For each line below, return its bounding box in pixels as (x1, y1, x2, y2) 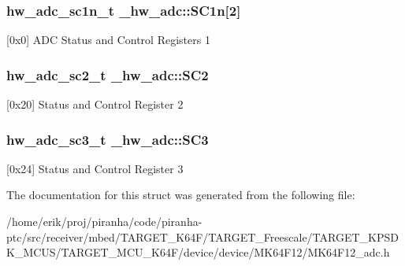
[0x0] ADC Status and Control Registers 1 (6, 31, 210, 48)
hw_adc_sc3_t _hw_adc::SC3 (6, 129, 209, 149)
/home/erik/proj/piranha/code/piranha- (6, 213, 202, 230)
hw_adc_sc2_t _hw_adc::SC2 (6, 65, 209, 84)
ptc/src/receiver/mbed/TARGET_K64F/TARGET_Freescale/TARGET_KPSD (6, 228, 399, 245)
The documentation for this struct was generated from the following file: (6, 187, 355, 203)
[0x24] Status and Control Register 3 (6, 160, 184, 176)
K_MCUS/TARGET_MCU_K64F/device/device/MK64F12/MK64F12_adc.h (6, 244, 390, 260)
